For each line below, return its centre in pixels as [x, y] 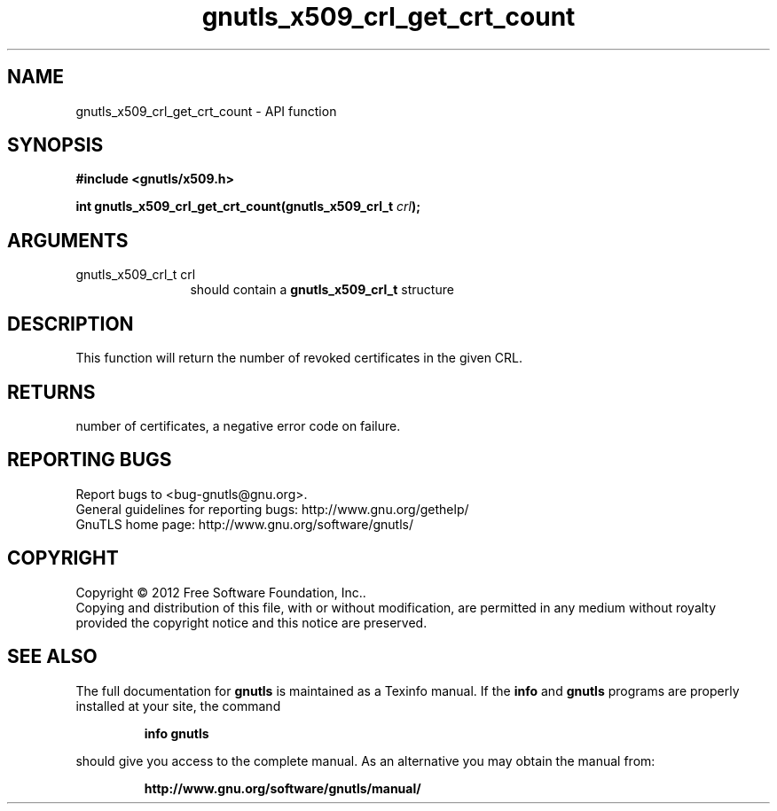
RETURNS [51, 392]
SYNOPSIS [55, 145]
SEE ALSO [52, 657]
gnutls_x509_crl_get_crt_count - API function [206, 111]
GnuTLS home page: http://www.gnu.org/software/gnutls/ [244, 524]
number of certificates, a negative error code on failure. [238, 425]
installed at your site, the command [178, 706]
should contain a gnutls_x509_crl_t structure [322, 290]
